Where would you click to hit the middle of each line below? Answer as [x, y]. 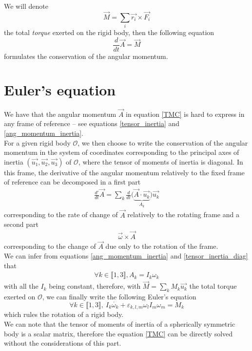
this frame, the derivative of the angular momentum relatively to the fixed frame [124, 172]
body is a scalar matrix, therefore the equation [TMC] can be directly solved [118, 333]
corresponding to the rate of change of [61, 214]
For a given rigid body [37, 142]
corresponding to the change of [50, 246]
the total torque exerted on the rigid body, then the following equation [109, 32]
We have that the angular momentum [60, 114]
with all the [21, 286]
